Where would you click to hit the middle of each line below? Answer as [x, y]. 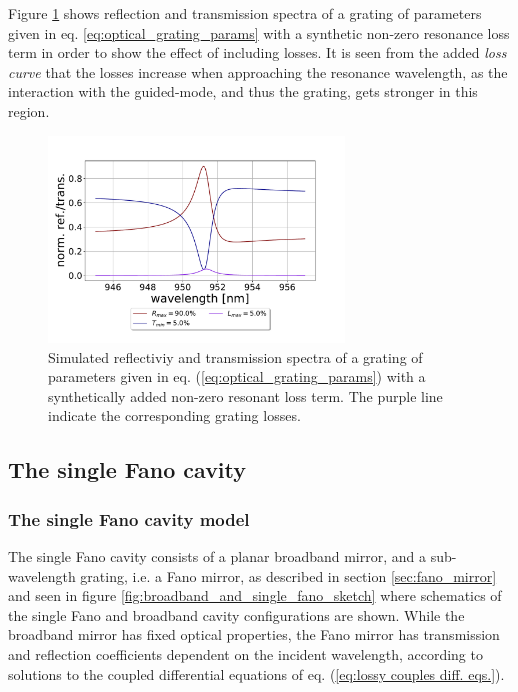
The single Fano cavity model [129, 518]
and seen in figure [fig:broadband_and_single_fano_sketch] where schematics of [255, 595]
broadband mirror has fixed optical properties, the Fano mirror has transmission [254, 634]
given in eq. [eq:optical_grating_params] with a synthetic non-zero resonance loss [259, 32]
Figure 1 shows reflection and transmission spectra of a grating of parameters [245, 13]
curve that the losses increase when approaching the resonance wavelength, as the [258, 71]
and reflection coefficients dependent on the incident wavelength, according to [245, 654]
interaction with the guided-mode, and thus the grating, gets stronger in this [243, 91]
